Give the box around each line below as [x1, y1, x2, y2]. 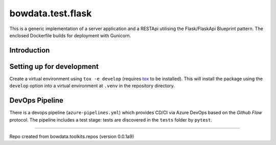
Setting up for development [9, 62, 99, 71]
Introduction [9, 46, 50, 55]
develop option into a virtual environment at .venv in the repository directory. [9, 83, 175, 89]
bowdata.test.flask [9, 8, 92, 19]
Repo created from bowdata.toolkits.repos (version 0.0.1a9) [9, 133, 134, 139]
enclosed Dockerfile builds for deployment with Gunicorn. [9, 32, 131, 38]
